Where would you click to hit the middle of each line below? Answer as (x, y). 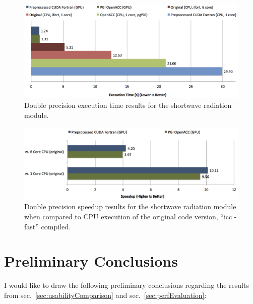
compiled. (56, 226)
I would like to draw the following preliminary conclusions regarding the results (126, 285)
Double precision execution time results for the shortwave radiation (128, 105)
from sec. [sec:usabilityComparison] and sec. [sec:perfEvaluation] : (105, 295)
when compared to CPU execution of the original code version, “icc (128, 216)
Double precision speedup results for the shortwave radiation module (130, 206)
